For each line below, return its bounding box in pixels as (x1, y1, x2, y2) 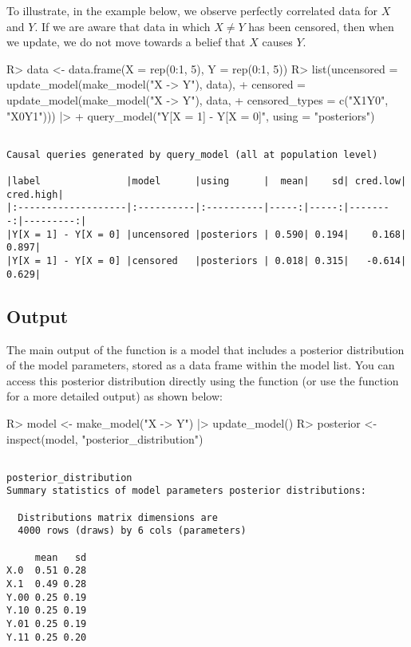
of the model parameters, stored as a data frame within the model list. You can (6, 357, 395, 373)
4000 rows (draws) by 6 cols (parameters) (18, 525, 247, 537)
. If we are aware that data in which (34, 18, 211, 34)
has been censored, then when (248, 18, 394, 34)
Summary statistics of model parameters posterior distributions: (6, 485, 367, 497)
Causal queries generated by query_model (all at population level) (6, 148, 378, 160)
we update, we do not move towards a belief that (6, 34, 246, 50)
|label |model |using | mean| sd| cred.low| (6, 176, 407, 187)
